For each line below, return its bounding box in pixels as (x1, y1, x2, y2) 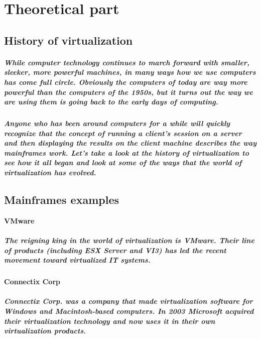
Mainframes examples (4, 192, 119, 207)
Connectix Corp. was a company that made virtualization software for (4, 296, 253, 306)
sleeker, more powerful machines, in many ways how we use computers (4, 67, 256, 77)
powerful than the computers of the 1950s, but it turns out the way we (4, 86, 253, 97)
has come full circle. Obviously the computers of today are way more (4, 76, 247, 87)
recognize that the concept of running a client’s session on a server (4, 128, 242, 138)
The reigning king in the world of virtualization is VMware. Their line (4, 235, 254, 246)
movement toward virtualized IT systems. (4, 255, 151, 265)
